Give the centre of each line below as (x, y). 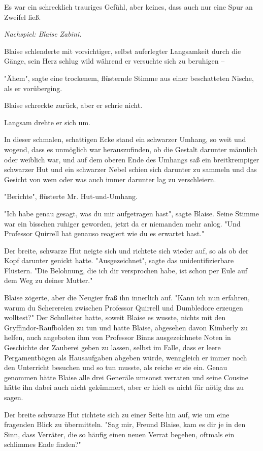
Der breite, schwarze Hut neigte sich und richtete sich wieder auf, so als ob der (126, 250)
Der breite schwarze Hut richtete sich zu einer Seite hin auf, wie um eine (117, 414)
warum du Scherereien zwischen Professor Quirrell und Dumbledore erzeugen (124, 307)
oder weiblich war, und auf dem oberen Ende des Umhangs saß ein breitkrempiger (132, 159)
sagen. (14, 397)
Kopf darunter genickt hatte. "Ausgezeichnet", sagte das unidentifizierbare (119, 260)
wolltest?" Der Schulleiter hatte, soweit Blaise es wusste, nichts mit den (115, 317)
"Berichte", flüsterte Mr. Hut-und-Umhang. (71, 196)
